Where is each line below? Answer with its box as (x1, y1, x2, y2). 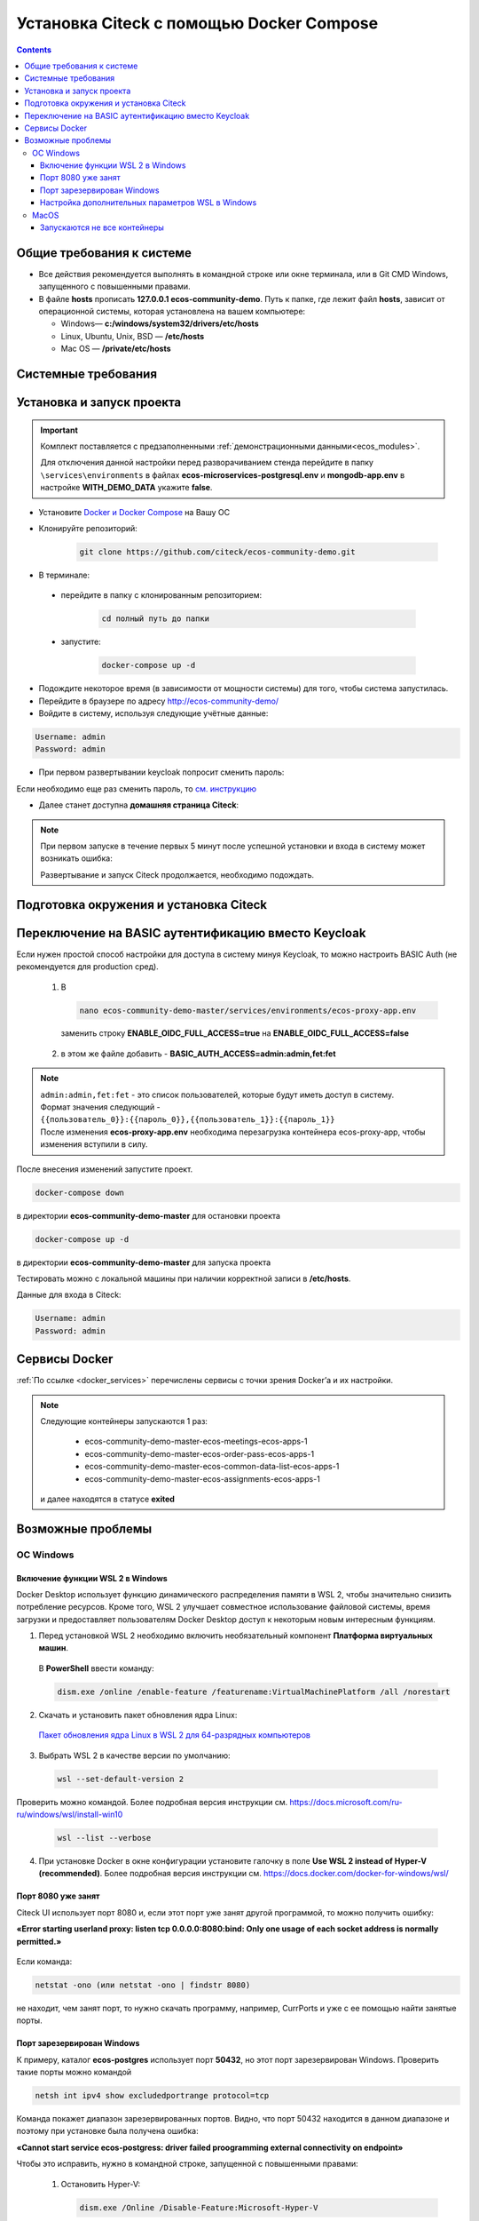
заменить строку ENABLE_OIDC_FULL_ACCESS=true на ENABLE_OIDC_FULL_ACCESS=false (60, 1028, 410, 1039)
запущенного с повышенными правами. (38, 281, 191, 292)
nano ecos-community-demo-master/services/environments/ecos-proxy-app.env (79, 1005, 417, 1015)
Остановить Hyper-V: (60, 2178, 141, 2189)
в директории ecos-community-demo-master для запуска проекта (16, 1257, 271, 1268)
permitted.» (16, 1936, 62, 1946)
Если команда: (16, 1955, 73, 1967)
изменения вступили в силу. (40, 1139, 148, 1150)
